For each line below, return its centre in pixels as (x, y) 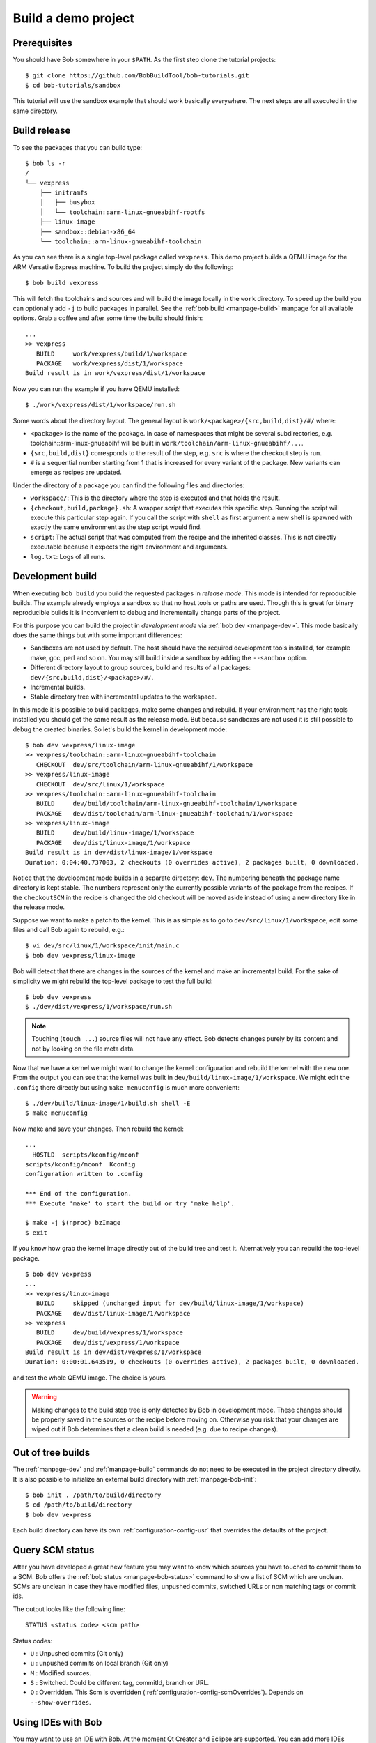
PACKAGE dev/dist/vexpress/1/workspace (108, 1342)
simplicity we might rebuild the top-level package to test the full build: (113, 981)
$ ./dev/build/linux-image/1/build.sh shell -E (108, 1104)
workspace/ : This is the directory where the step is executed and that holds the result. (155, 498)
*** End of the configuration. (79, 1194)
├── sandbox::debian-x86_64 (87, 231)
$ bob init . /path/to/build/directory (93, 1495)
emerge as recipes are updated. (76, 472)
